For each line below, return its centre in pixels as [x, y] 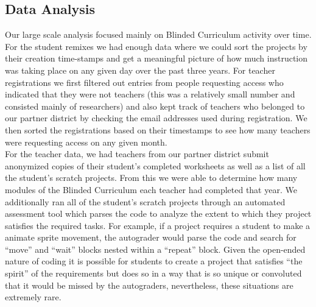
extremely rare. [33, 297]
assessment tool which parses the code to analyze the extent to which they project [158, 213]
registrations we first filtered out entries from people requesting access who [144, 82]
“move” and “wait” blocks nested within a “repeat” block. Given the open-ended [155, 249]
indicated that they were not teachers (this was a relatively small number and [150, 94]
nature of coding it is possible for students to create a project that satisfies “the [154, 261]
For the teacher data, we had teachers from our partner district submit [137, 154]
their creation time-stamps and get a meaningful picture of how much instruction [156, 58]
